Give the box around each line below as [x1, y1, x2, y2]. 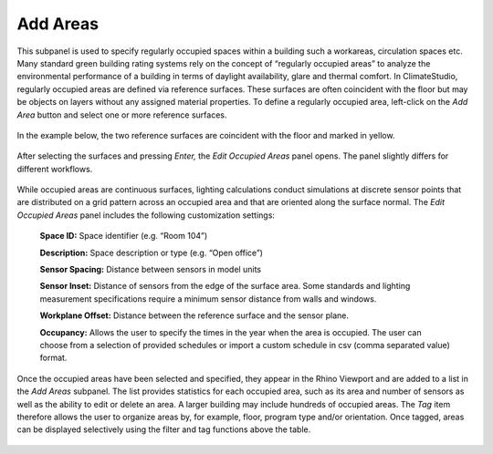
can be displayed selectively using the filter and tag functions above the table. [16, 424, 311, 435]
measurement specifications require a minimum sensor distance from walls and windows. [39, 293, 377, 304]
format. [39, 352, 68, 364]
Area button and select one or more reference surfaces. [16, 109, 227, 120]
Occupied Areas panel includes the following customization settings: [16, 210, 276, 221]
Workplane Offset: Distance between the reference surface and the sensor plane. [39, 310, 350, 321]
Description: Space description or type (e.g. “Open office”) [39, 247, 264, 258]
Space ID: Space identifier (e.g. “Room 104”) [39, 231, 208, 242]
